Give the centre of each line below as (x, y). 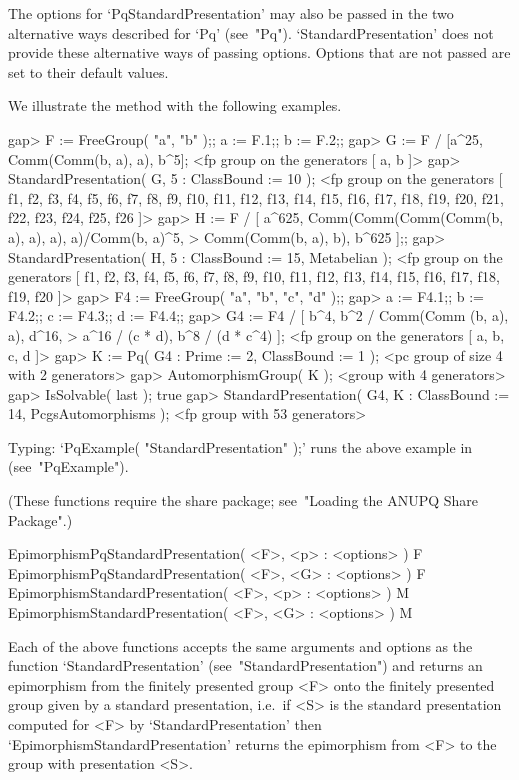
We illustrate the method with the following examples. (175, 105)
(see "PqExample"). (68, 466)
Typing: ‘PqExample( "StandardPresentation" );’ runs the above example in (240, 446)
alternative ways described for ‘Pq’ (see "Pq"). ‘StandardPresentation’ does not (251, 32)
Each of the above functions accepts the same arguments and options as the (240, 645)
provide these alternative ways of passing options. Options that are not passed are (259, 52)
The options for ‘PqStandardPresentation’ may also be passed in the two (231, 13)
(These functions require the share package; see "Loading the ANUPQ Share (243, 500)
